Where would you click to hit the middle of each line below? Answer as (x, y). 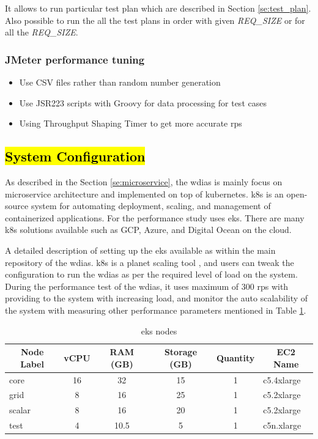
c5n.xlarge (282, 425)
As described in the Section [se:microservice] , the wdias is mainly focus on (144, 181)
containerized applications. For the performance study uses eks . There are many (155, 217)
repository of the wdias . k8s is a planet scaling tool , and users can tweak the (150, 262)
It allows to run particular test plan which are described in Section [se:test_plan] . (158, 8)
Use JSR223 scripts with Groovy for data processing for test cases (143, 102)
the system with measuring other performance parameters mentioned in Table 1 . (156, 310)
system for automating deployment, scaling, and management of (151, 206)
